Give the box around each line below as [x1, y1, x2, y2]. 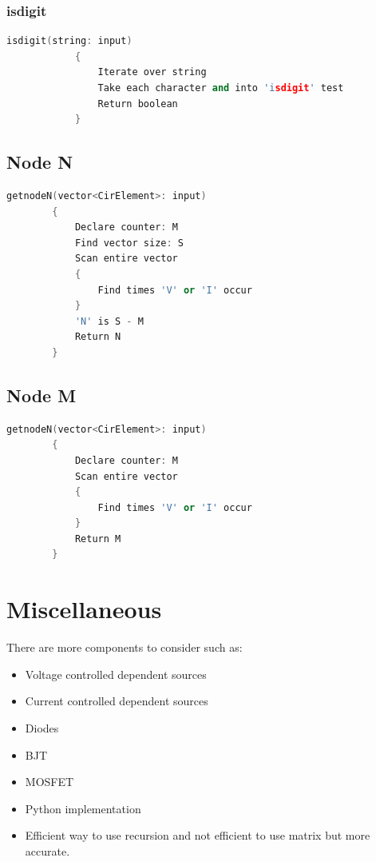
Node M [6, 382, 77, 407]
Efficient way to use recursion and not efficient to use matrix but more [25, 827, 370, 844]
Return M [74, 533, 121, 545]
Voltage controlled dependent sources [25, 665, 207, 682]
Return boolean [97, 98, 178, 110]
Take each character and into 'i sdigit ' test [97, 82, 344, 94]
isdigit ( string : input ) [6, 35, 133, 47]
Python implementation [25, 800, 141, 816]
